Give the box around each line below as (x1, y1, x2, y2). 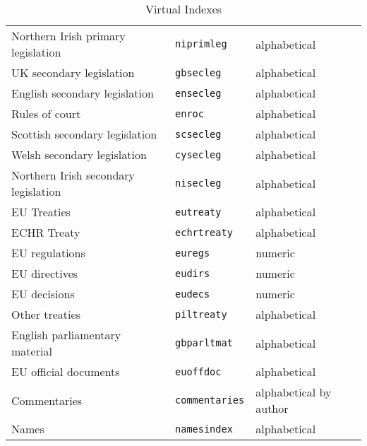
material (11, 343, 52, 359)
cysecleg (175, 148, 222, 160)
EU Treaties (11, 204, 71, 220)
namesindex (175, 423, 233, 435)
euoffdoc (175, 365, 222, 377)
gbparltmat (175, 337, 233, 348)
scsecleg (175, 128, 222, 140)
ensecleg (175, 87, 222, 99)
